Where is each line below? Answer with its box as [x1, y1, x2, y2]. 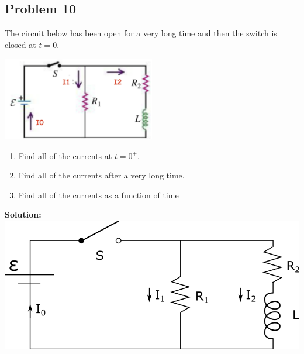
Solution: [5, 208, 42, 221]
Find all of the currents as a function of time [18, 188, 179, 201]
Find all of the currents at [18, 149, 112, 161]
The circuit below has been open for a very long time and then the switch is [5, 27, 277, 39]
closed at [5, 38, 36, 50]
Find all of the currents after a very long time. [18, 169, 185, 181]
